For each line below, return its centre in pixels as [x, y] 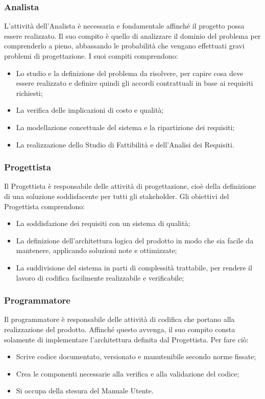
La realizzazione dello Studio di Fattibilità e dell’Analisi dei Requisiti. [125, 144]
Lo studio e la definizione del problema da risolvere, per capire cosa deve [130, 73]
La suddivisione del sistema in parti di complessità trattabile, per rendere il [134, 267]
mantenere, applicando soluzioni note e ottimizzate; [97, 250]
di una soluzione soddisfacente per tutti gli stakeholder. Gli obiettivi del [117, 196]
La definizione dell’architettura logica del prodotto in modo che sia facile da [135, 240]
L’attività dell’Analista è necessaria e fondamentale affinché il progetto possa [124, 26]
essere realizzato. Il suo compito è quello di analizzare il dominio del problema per [132, 35]
